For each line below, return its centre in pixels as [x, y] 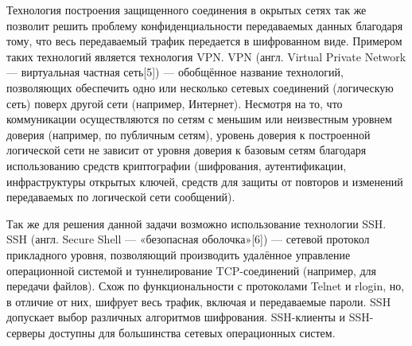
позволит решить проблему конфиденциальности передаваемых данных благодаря [205, 25]
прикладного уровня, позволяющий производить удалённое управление [179, 254]
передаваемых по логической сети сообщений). [121, 197]
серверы [26, 332]
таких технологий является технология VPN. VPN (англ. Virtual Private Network [206, 56]
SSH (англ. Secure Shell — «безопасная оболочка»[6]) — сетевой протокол [188, 239]
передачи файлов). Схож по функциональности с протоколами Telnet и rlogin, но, [206, 286]
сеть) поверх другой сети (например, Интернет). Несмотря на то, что [175, 103]
